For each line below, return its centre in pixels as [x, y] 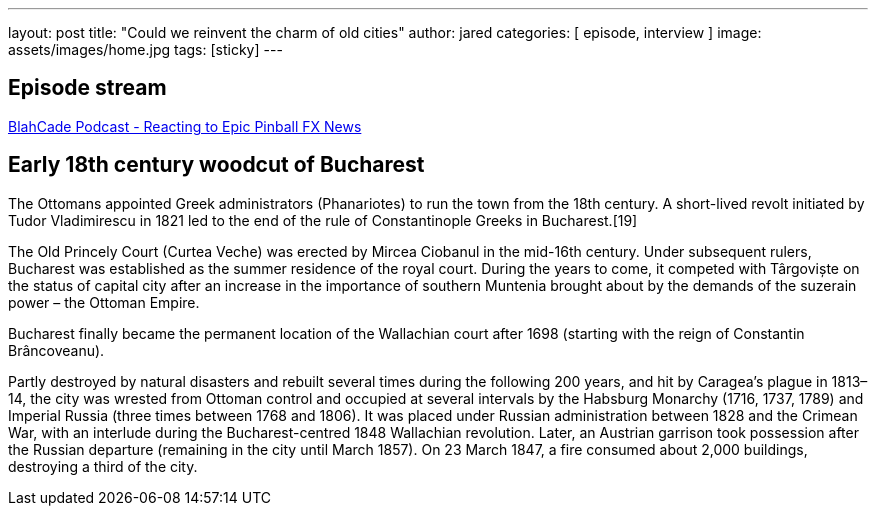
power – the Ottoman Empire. [104, 302]
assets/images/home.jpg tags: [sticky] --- [145, 49]
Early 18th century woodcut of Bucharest [216, 165]
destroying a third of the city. [103, 466]
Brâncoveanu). [56, 350]
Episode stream [87, 88]
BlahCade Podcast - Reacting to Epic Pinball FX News [185, 126]
